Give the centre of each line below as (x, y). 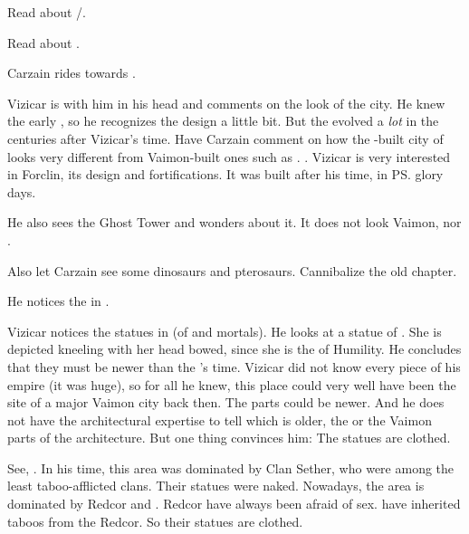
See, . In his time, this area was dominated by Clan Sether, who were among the (231, 467)
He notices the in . (58, 301)
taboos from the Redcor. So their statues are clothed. (155, 521)
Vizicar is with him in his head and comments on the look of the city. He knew (226, 103)
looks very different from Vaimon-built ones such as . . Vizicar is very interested (229, 156)
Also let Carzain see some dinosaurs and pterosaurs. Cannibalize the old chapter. (232, 270)
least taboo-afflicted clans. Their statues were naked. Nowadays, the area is (216, 486)
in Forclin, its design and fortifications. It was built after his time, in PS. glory (225, 174)
